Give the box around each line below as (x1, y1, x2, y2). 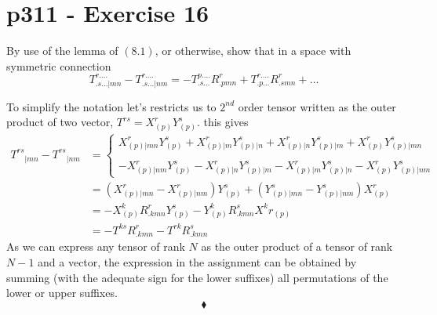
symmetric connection (6, 57, 111, 74)
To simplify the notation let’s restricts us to (6, 98, 217, 114)
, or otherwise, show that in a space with (155, 42, 351, 59)
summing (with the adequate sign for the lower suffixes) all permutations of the (6, 269, 388, 285)
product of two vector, (6, 114, 114, 130)
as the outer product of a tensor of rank (201, 238, 393, 255)
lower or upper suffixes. (6, 284, 118, 301)
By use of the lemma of (6, 42, 118, 59)
